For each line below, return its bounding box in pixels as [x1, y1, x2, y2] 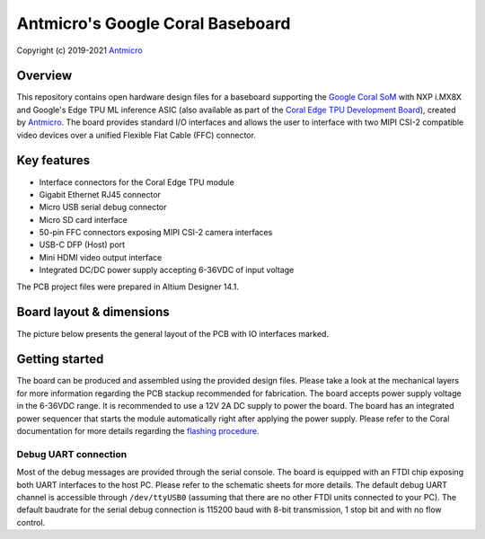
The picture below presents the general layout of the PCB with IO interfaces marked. [16, 328, 330, 339]
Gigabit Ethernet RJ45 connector [39, 189, 162, 199]
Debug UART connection [16, 447, 128, 460]
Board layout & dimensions [16, 305, 170, 320]
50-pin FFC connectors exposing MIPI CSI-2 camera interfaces [39, 227, 273, 238]
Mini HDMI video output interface [39, 252, 163, 262]
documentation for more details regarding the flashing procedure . [16, 426, 260, 437]
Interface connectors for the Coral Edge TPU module [39, 176, 235, 188]
